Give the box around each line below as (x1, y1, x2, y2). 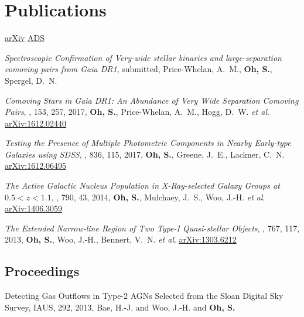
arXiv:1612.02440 (5, 117, 67, 129)
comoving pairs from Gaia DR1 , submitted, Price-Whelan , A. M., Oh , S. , (5, 63, 272, 75)
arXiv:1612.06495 (5, 159, 67, 172)
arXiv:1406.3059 (5, 202, 63, 214)
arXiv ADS (5, 32, 45, 44)
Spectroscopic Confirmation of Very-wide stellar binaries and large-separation (5, 51, 282, 63)
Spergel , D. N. (5, 74, 57, 86)
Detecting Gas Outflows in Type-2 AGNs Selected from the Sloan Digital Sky (5, 289, 283, 302)
